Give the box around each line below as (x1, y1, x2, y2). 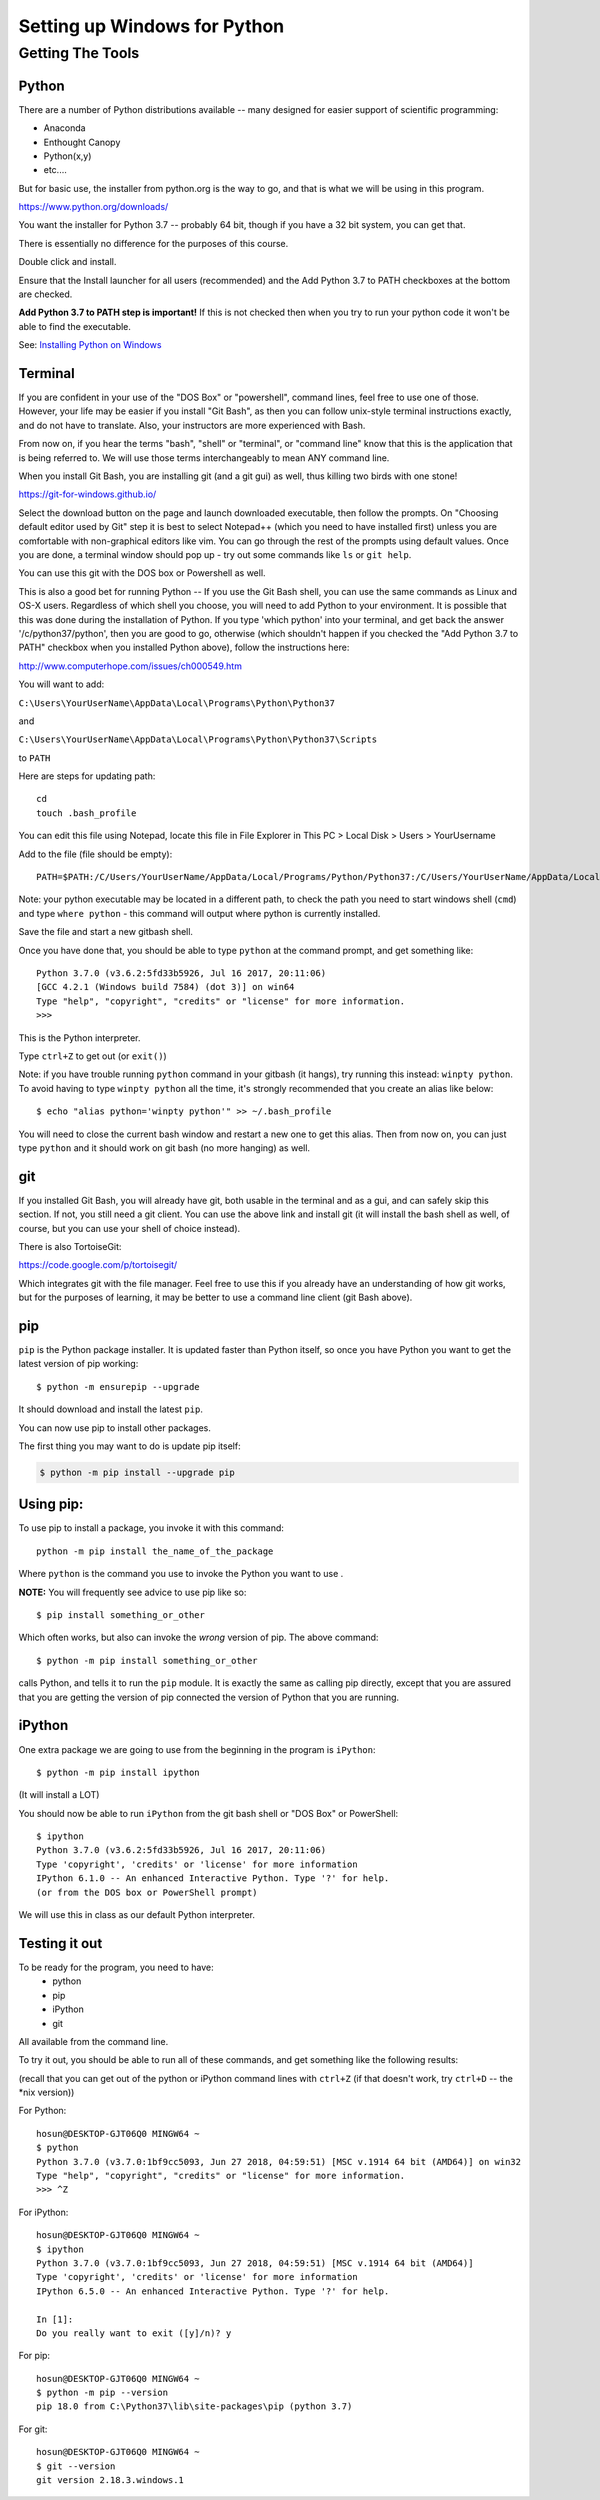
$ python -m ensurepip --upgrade (36, 1381, 200, 1392)
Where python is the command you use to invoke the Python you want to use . (18, 1568, 344, 1580)
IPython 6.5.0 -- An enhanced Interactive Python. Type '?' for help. (36, 2285, 390, 2297)
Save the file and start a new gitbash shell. (18, 926, 194, 938)
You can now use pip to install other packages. (18, 1421, 212, 1434)
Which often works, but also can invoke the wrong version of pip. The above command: (18, 1631, 379, 1644)
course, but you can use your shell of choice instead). (18, 1222, 241, 1234)
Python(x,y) (43, 150, 92, 162)
